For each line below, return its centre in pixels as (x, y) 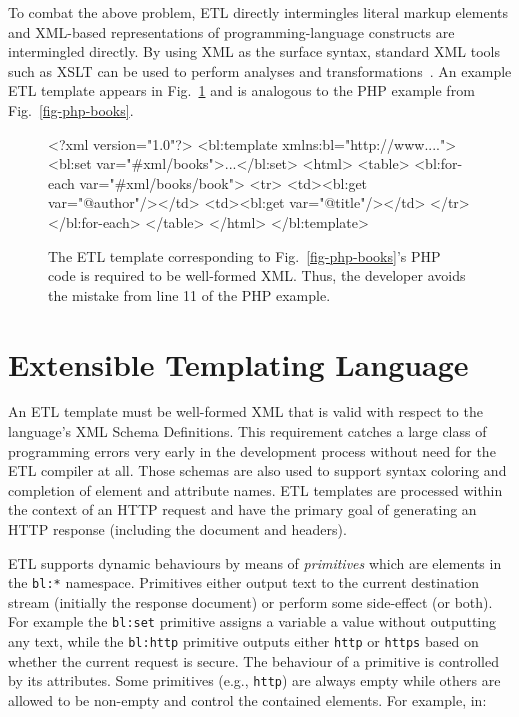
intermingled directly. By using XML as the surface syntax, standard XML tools (254, 51)
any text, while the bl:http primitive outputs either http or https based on (243, 641)
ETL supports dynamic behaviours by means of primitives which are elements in (255, 562)
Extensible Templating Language (238, 363)
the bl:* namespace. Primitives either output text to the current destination (243, 582)
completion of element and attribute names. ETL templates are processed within (255, 489)
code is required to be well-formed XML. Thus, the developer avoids (257, 275)
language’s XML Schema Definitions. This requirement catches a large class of (247, 431)
